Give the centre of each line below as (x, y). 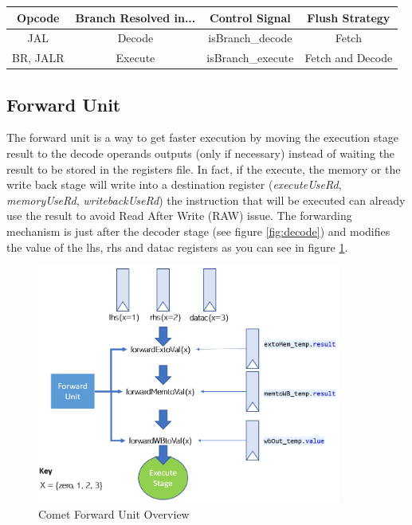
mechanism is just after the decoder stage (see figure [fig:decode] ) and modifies (198, 231)
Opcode (38, 17)
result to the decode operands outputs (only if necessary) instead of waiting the (201, 153)
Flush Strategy (349, 17)
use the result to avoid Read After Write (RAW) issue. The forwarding (179, 215)
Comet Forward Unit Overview (114, 513)
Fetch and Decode (349, 58)
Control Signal (250, 17)
